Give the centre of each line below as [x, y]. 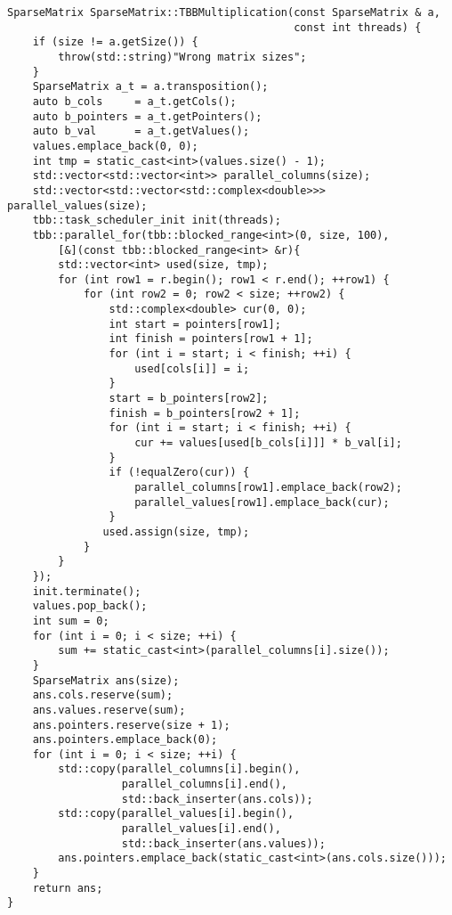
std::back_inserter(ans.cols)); [217, 799]
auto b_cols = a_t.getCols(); [134, 101]
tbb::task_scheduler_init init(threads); [157, 221]
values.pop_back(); [90, 606]
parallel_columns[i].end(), [204, 784]
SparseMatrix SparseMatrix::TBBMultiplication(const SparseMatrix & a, [224, 12]
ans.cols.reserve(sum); [103, 695]
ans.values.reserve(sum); [109, 710]
